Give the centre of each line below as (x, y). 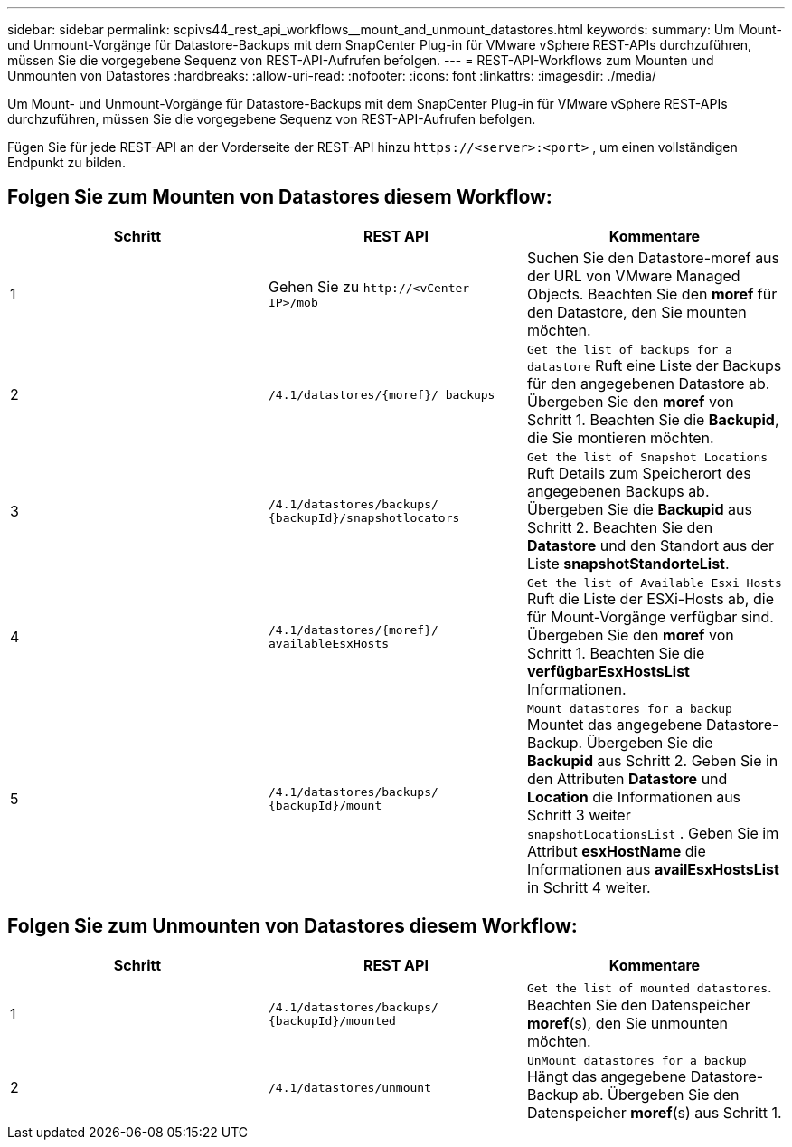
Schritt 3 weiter (579, 815)
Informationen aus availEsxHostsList (653, 869)
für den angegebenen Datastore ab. (648, 383)
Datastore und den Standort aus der (650, 545)
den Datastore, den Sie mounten (636, 312)
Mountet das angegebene (614, 724)
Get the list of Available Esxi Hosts (654, 583)
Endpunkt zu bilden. (66, 162)
